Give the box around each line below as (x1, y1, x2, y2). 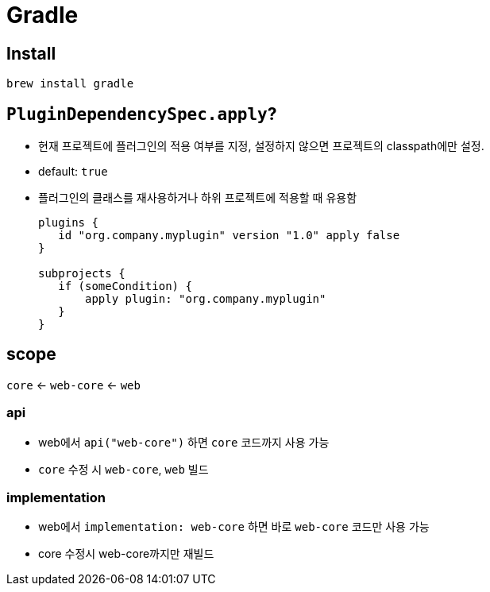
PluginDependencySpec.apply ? (6, 103, 277, 124)
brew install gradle (6, 77, 134, 91)
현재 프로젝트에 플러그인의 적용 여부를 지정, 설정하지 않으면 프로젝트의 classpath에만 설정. (38, 139, 484, 153)
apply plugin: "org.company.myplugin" (85, 292, 326, 306)
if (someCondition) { (58, 280, 192, 293)
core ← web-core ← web (6, 377, 141, 392)
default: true (38, 164, 108, 179)
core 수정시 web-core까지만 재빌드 (38, 547, 214, 561)
